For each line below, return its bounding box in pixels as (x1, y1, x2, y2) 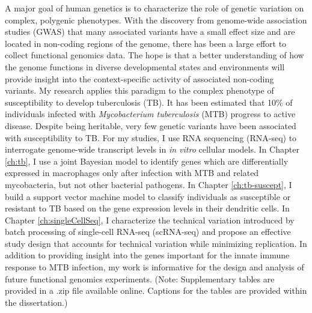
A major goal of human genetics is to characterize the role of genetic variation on (5, 2, 304, 14)
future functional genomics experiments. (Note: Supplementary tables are (5, 272, 275, 285)
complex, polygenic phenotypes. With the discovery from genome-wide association (5, 13, 307, 26)
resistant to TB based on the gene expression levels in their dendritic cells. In (5, 202, 290, 214)
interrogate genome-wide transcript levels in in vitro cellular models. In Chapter (5, 143, 299, 156)
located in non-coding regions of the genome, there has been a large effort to (5, 37, 287, 49)
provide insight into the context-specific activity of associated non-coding (5, 72, 274, 85)
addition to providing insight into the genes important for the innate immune (5, 249, 290, 261)
